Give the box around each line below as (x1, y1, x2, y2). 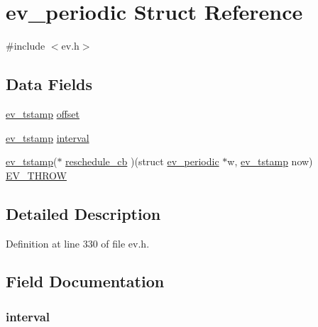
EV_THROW (6, 167, 67, 182)
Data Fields (6, 73, 93, 95)
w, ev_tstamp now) (227, 154, 313, 169)
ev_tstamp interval (6, 130, 89, 145)
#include (6, 38, 45, 53)
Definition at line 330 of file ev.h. (6, 235, 150, 250)
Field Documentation (6, 270, 165, 292)
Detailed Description (6, 202, 161, 224)
